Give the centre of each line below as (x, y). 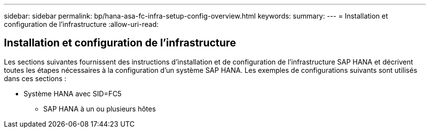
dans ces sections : (35, 78)
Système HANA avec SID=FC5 (73, 93)
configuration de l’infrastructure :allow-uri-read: (81, 24)
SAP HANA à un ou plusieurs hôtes (100, 109)
